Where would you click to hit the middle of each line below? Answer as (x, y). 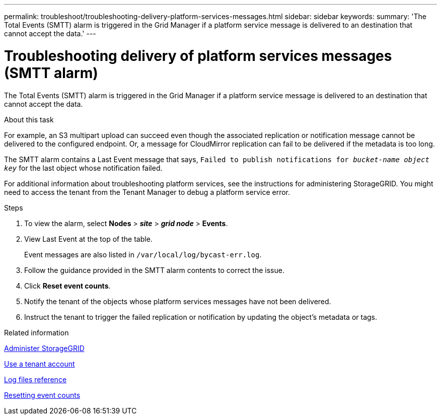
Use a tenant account (40, 364)
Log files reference (35, 379)
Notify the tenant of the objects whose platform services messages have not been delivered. (178, 301)
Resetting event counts (42, 395)
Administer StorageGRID (44, 348)
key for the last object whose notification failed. (83, 168)
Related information (36, 332)
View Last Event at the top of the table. (88, 239)
